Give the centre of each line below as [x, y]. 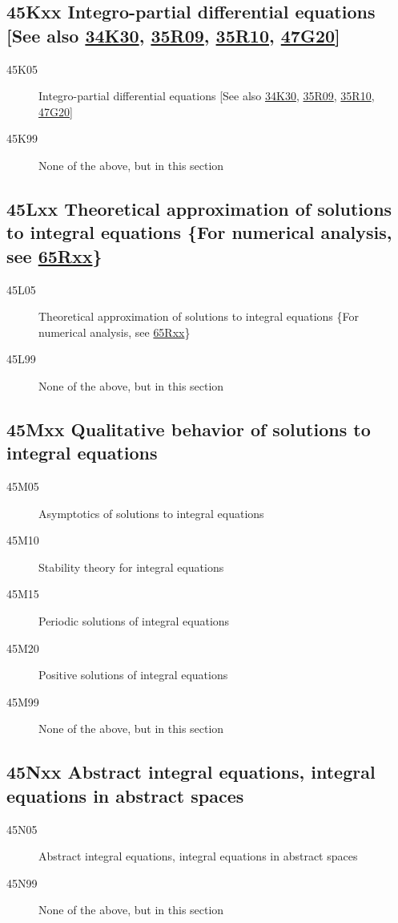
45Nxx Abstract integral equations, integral [191, 772]
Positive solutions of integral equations [133, 675]
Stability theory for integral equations [131, 567]
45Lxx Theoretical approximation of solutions [199, 208]
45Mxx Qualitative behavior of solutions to [189, 429]
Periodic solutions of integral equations [134, 621]
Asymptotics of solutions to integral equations [151, 513]
